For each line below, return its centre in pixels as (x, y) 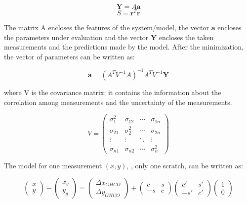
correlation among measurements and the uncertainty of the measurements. (118, 102)
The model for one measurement (53, 166)
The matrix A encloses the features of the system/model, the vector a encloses (123, 27)
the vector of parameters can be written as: (69, 56)
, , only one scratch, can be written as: (185, 166)
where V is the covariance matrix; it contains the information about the (113, 92)
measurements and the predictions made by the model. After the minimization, (124, 47)
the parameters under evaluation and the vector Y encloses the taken (109, 37)
